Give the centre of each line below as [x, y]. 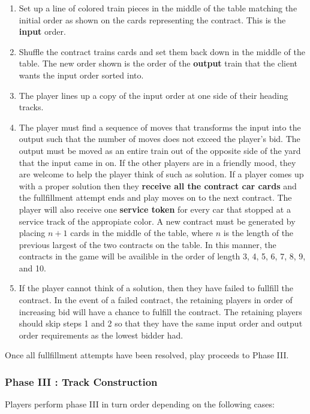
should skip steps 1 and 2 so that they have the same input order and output [161, 323]
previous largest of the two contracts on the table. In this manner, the [148, 244]
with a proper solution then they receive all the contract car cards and [158, 185]
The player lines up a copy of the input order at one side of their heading [154, 95]
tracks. [31, 107]
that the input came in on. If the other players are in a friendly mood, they [157, 162]
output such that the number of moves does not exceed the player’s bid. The [159, 139]
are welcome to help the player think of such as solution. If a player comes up [161, 174]
